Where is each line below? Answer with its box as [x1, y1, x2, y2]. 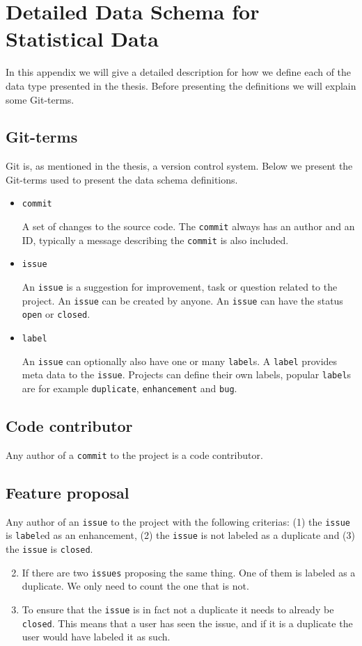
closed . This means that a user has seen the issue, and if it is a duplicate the [22, 615, 353, 630]
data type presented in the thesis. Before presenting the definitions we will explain [6, 78, 356, 92]
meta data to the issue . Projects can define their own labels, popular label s [22, 367, 352, 382]
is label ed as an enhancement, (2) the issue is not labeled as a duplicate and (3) [6, 528, 355, 542]
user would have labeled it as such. [22, 629, 171, 644]
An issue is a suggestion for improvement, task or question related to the [22, 280, 338, 294]
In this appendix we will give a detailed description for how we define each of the [6, 65, 352, 79]
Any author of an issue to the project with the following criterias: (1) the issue [6, 514, 350, 528]
